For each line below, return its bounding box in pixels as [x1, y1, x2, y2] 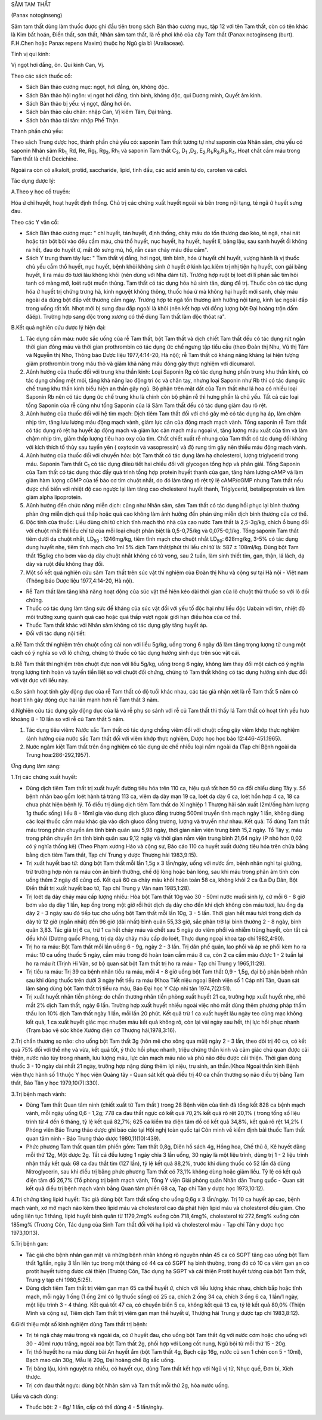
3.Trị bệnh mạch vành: [11, 1090, 66, 1098]
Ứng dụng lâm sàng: [11, 762, 61, 769]
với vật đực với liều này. [11, 677, 69, 684]
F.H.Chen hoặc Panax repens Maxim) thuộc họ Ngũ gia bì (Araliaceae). [11, 39, 185, 47]
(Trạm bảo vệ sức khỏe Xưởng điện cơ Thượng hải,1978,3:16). [26, 1027, 177, 1034]
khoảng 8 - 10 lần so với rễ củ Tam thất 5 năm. [11, 715, 125, 722]
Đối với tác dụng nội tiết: [26, 630, 86, 637]
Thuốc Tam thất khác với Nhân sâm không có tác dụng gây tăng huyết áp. [26, 621, 208, 629]
